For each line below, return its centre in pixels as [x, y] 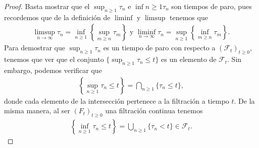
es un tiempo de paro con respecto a [159, 48]
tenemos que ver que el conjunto [54, 59]
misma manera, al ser [37, 110]
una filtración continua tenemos [154, 110]
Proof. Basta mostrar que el [47, 6]
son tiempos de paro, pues [212, 6]
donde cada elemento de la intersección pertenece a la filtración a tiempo [117, 100]
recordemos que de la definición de [57, 17]
